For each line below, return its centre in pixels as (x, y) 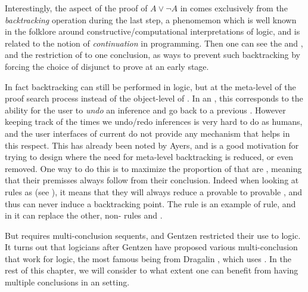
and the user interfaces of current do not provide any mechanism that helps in (147, 133)
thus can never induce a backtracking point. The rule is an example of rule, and (150, 203)
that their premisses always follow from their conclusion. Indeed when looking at (152, 180)
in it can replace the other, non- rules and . (84, 215)
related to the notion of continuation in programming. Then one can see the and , (154, 43)
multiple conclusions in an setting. (67, 282)
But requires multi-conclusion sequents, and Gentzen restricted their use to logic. (153, 235)
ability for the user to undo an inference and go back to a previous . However (145, 110)
